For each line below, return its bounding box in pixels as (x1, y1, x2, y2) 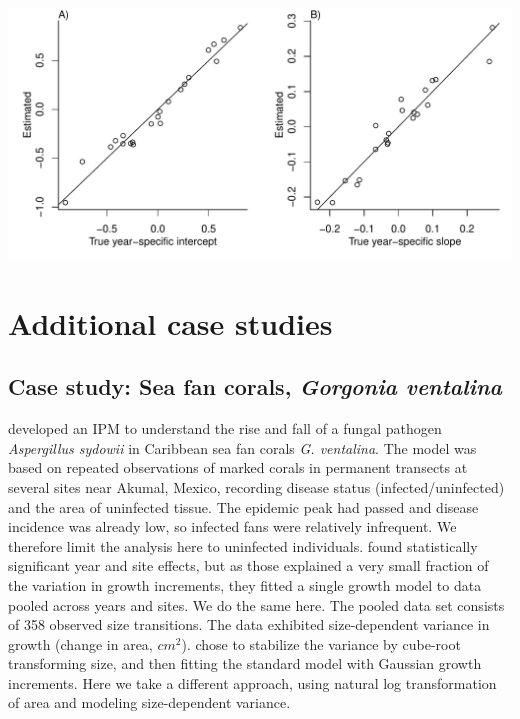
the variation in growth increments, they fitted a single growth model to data (8, 574, 482, 595)
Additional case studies (8, 302, 333, 343)
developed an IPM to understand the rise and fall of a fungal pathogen (8, 418, 442, 439)
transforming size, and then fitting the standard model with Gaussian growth (8, 653, 482, 674)
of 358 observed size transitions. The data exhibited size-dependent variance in (8, 614, 490, 635)
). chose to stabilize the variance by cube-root (181, 633, 461, 654)
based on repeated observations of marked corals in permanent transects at (8, 457, 468, 478)
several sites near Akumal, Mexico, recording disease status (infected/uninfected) (8, 476, 505, 497)
